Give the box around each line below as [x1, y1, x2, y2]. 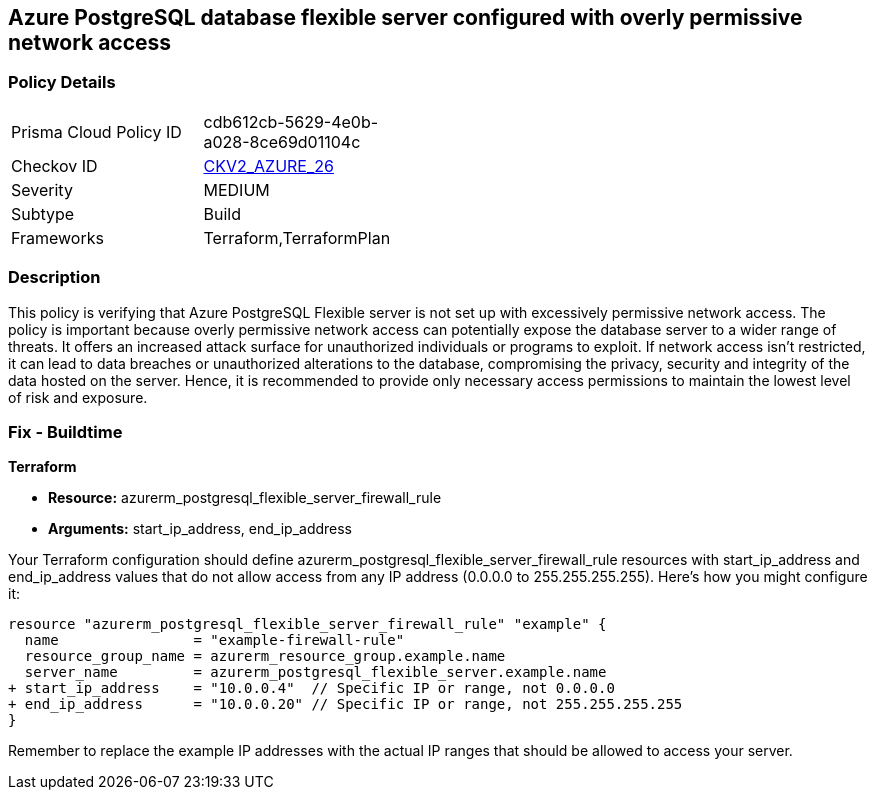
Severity [11, 179, 73, 200]
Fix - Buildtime [8, 421, 123, 442]
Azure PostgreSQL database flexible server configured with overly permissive [8, 5, 803, 30]
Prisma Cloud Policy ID [11, 121, 182, 142]
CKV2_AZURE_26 [203, 155, 334, 176]
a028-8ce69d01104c [203, 131, 361, 152]
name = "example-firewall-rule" [24, 632, 405, 649]
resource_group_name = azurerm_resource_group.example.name [24, 648, 506, 665]
